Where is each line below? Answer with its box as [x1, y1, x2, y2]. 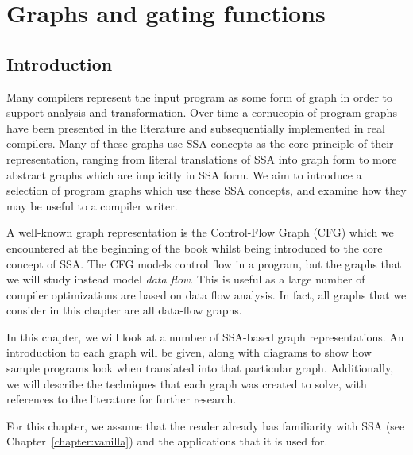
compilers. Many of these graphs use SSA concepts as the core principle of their [6, 135, 394, 152]
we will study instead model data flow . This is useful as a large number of [6, 271, 365, 287]
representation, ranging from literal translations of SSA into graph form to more [6, 150, 397, 167]
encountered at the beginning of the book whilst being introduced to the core [6, 239, 383, 256]
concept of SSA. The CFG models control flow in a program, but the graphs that [6, 255, 402, 272]
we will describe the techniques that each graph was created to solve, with [6, 375, 367, 391]
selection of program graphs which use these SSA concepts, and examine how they [6, 182, 407, 199]
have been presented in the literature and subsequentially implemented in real [6, 119, 385, 136]
